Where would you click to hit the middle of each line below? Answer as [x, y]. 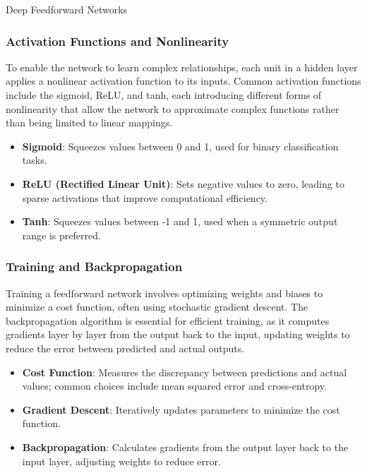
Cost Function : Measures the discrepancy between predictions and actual [185, 372]
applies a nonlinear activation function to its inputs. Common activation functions [183, 81]
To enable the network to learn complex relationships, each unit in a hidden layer [182, 67]
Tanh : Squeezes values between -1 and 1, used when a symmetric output [180, 221]
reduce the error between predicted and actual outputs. [125, 348]
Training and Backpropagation [94, 267]
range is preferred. [61, 235]
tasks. [35, 160]
